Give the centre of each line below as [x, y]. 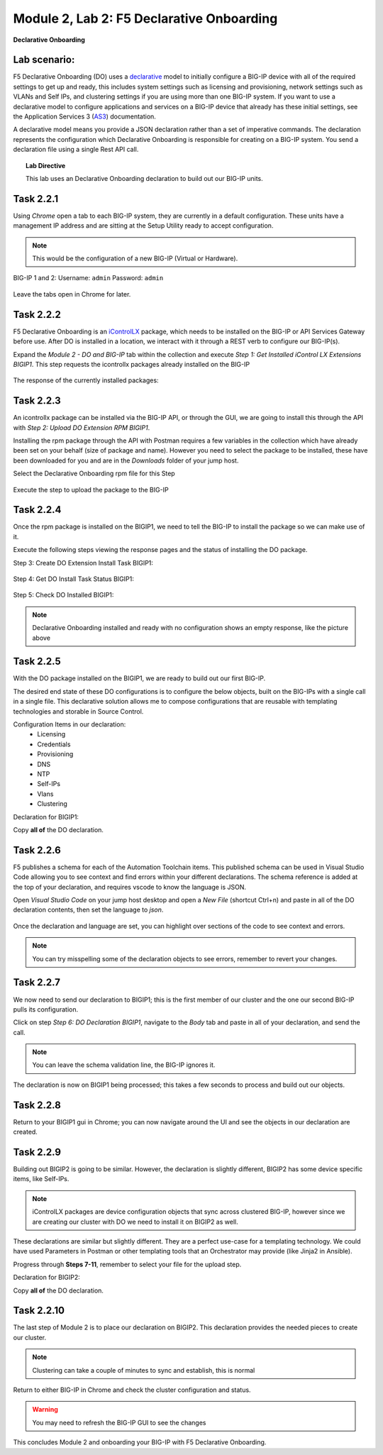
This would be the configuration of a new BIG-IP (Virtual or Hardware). [135, 258]
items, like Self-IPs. [41, 1179]
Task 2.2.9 [37, 1152]
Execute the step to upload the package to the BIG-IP [91, 489]
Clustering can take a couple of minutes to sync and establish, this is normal [144, 1370]
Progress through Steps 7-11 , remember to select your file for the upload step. [127, 1264]
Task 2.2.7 [37, 983]
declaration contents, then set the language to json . [88, 910]
